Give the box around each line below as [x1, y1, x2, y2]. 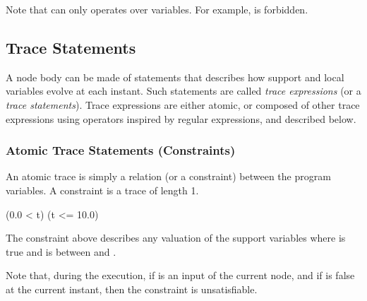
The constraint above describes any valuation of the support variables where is [6, 230, 346, 245]
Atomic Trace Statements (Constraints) [6, 141, 236, 159]
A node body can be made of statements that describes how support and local [6, 69, 344, 84]
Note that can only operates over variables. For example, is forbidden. [6, 2, 308, 16]
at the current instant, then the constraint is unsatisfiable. [6, 281, 258, 296]
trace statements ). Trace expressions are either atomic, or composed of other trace [6, 97, 360, 112]
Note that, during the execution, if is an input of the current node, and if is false [6, 268, 355, 283]
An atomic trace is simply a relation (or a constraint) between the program [6, 169, 331, 184]
